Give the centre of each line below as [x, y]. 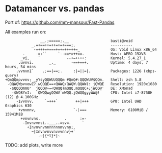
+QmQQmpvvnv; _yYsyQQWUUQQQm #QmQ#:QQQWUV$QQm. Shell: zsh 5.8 [73, 79]
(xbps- [150, 71]
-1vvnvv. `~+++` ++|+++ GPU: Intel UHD [79, 101]
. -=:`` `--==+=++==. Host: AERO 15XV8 [84, 54]
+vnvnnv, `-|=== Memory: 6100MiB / [83, 110]
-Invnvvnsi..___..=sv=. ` [54, 123]
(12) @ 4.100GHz [22, 97]
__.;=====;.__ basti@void [86, 41]
